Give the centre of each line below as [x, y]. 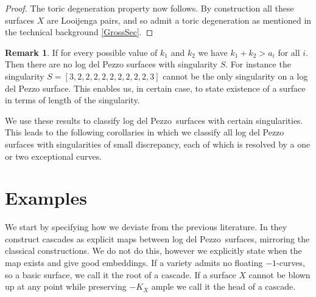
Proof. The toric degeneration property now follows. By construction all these [149, 8]
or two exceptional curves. [54, 156]
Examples [46, 198]
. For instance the [258, 64]
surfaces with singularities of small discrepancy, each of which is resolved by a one [158, 144]
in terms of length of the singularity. [72, 100]
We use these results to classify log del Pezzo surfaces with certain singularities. [154, 120]
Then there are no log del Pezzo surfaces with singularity [111, 64]
